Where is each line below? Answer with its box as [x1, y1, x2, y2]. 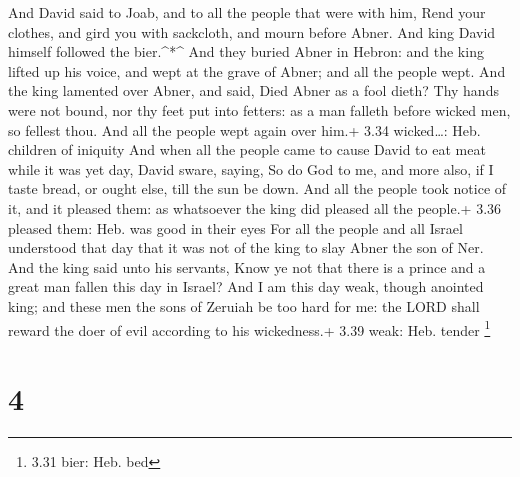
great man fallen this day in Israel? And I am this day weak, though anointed [8, 276, 484, 297]
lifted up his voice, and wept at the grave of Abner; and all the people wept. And [8, 60, 506, 81]
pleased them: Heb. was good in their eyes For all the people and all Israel [8, 217, 463, 238]
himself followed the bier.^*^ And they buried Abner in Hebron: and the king [8, 41, 484, 62]
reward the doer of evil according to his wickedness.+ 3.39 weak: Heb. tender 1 [8, 316, 491, 340]
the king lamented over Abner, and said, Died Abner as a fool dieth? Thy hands [8, 80, 499, 101]
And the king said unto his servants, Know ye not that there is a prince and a [8, 256, 486, 277]
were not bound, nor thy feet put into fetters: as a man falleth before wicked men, [8, 99, 511, 120]
